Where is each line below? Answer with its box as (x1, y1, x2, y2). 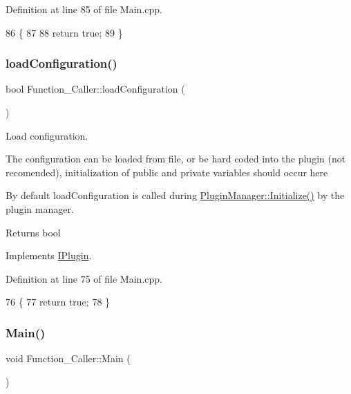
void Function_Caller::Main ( (6, 351, 131, 366)
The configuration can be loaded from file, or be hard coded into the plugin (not (6, 151, 346, 166)
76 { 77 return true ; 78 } (6, 294, 111, 309)
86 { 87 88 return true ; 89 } (6, 25, 123, 39)
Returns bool (6, 225, 61, 239)
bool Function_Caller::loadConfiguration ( (6, 82, 185, 96)
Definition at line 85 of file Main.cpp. (6, 2, 162, 16)
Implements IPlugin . (6, 248, 92, 263)
